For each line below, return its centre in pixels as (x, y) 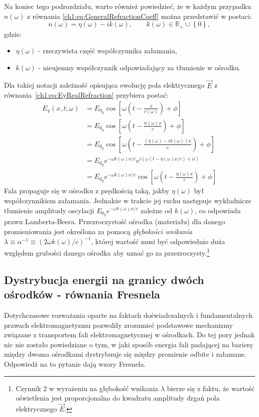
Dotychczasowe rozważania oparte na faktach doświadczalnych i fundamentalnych (128, 315)
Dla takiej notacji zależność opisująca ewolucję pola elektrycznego (104, 85)
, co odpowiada (218, 210)
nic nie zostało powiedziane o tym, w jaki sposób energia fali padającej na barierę (129, 344)
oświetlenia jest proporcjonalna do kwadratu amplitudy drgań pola (118, 398)
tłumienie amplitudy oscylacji (49, 210)
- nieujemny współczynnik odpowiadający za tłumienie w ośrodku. (139, 67)
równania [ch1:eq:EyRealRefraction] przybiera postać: (86, 95)
